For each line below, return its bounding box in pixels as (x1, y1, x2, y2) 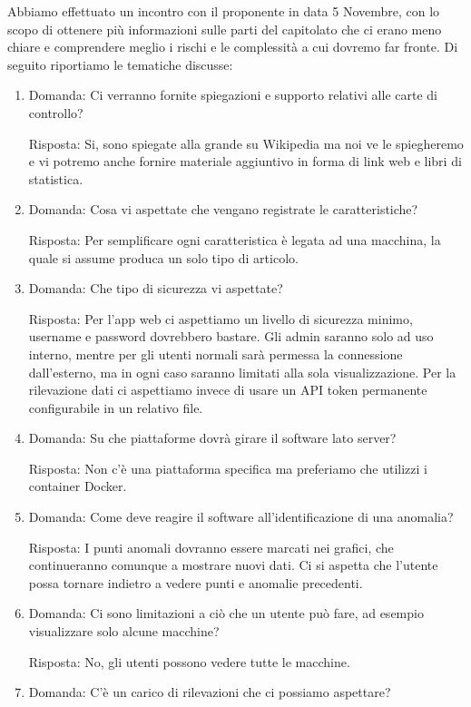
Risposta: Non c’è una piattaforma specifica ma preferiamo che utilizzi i (28, 458, 427, 477)
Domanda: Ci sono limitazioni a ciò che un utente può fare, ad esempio (28, 604, 424, 623)
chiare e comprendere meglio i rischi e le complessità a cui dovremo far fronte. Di (7, 37, 458, 56)
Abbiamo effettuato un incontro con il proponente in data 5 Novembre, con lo (7, 2, 440, 20)
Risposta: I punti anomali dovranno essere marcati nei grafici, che (28, 537, 394, 556)
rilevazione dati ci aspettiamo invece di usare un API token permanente (28, 380, 427, 399)
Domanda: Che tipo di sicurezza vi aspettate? (28, 279, 283, 298)
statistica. (28, 169, 83, 188)
